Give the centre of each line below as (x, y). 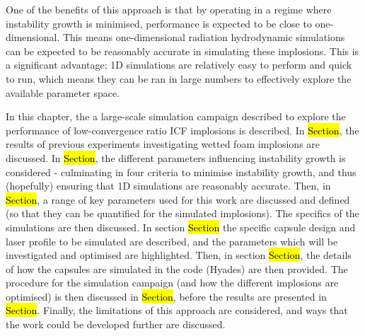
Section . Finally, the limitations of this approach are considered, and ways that (177, 310)
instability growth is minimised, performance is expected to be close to (159, 23)
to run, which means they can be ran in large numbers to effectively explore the (179, 78)
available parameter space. (63, 92)
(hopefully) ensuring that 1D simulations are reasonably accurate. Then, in (168, 186)
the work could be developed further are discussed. (116, 324)
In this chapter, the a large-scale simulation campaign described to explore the (176, 116)
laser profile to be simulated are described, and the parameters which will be (172, 241)
